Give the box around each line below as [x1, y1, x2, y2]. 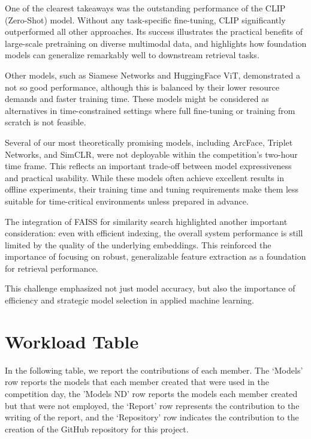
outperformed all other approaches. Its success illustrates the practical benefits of [5, 25, 303, 38]
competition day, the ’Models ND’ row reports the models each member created [5, 387, 298, 399]
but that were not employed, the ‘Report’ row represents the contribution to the [5, 399, 300, 411]
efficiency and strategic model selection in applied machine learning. [5, 294, 254, 306]
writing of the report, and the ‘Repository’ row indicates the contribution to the [5, 411, 299, 423]
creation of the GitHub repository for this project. [5, 422, 189, 435]
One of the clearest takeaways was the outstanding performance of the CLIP [5, 2, 286, 14]
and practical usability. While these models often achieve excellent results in [5, 171, 284, 184]
